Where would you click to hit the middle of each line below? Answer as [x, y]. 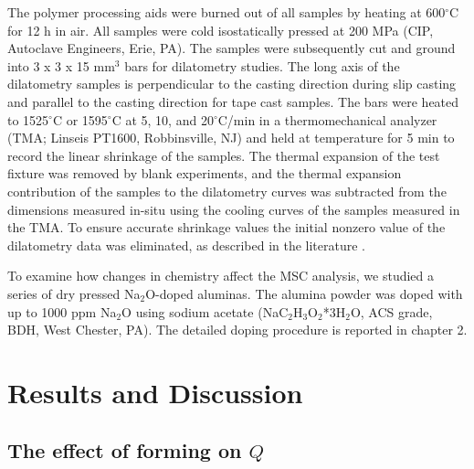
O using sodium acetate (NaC [205, 311]
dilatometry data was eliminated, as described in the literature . [187, 245]
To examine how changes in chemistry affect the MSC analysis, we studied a [221, 276]
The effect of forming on [125, 450]
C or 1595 [80, 119]
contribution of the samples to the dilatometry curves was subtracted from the [227, 191]
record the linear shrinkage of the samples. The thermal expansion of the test [224, 155]
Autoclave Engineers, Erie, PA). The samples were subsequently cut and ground [232, 48]
